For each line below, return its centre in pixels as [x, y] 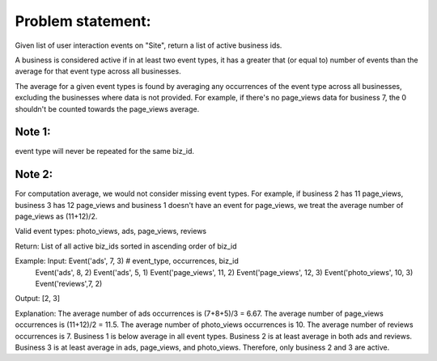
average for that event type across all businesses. [98, 71]
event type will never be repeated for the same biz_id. [104, 151]
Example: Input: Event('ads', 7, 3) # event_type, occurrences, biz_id [127, 261]
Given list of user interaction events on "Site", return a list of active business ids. [148, 45]
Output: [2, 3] [38, 299]
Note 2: [34, 174]
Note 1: [33, 132]
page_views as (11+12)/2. [56, 217]
